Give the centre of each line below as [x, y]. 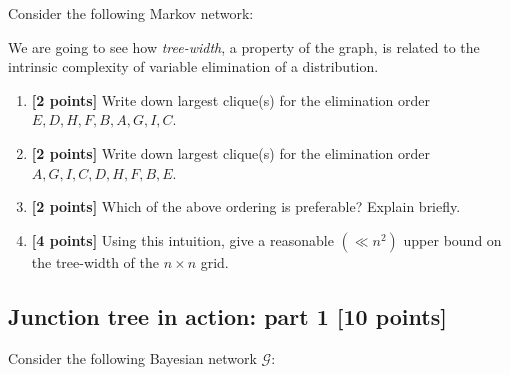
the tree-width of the [95, 261]
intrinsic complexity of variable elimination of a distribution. [193, 66]
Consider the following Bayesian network [132, 357]
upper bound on [452, 239]
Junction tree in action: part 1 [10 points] [227, 315]
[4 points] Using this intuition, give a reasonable [182, 239]
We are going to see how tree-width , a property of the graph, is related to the [244, 46]
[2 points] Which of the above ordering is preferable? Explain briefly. [246, 206]
